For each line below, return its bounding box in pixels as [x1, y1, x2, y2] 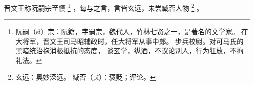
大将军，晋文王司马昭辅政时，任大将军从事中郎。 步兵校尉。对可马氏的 [15, 36, 244, 46]
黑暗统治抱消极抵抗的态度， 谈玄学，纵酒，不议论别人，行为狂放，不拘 [15, 45, 244, 56]
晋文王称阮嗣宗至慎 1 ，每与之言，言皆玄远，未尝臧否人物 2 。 [4, 1, 204, 13]
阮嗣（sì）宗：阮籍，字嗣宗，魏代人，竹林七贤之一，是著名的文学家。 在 [15, 26, 248, 37]
